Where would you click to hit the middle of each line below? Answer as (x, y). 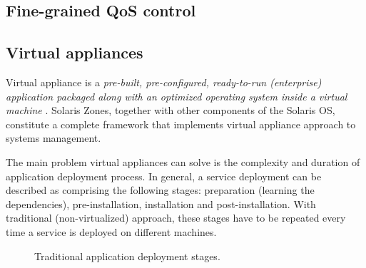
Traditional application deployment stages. (127, 256)
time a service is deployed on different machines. (111, 231)
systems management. (54, 138)
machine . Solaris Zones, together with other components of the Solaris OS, (171, 110)
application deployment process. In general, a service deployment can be (164, 176)
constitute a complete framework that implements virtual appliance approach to (181, 124)
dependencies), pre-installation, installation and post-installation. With (161, 203)
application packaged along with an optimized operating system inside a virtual (177, 96)
